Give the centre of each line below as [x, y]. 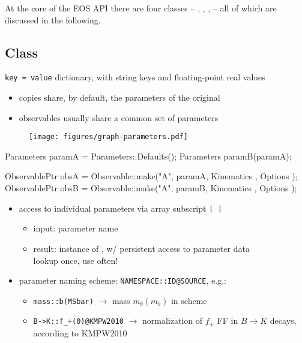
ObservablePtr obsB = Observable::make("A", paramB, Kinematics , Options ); [151, 188]
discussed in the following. [53, 19]
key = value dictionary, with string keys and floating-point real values [135, 77]
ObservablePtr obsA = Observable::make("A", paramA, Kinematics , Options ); [151, 176]
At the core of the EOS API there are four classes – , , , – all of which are [141, 8]
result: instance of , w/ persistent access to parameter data [141, 248]
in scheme [189, 300]
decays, [283, 321]
